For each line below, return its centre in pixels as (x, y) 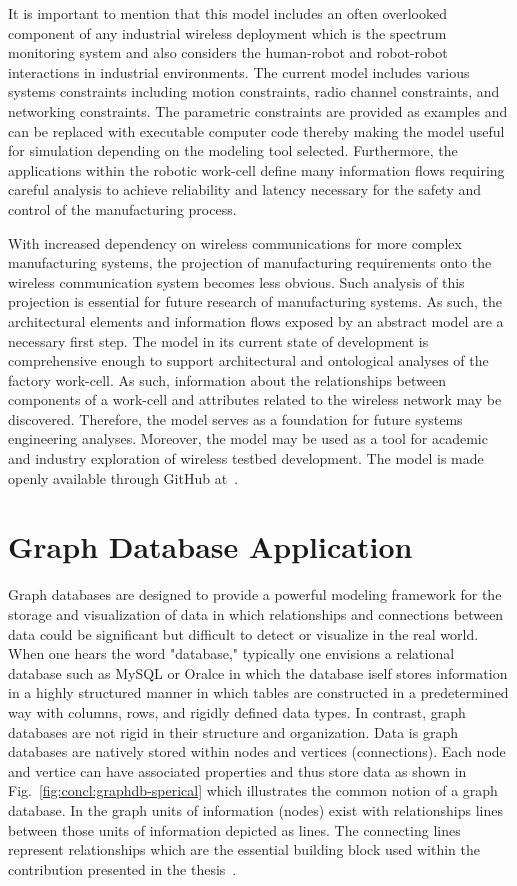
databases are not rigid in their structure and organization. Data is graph (233, 731)
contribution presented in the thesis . (122, 868)
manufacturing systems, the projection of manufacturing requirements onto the (250, 262)
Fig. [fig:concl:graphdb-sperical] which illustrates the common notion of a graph (253, 790)
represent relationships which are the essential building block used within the (244, 849)
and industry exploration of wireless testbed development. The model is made (246, 458)
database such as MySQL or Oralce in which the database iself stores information (258, 672)
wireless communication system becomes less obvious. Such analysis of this (236, 281)
